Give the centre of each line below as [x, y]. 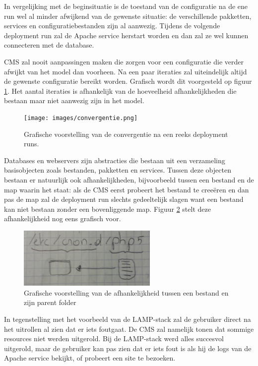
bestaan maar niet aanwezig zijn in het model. [74, 100]
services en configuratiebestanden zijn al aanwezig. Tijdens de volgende [112, 26]
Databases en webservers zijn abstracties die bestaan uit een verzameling [115, 160]
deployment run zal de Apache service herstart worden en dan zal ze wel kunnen [126, 35]
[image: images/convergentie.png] [81, 118]
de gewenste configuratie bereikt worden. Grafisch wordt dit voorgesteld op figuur [128, 81]
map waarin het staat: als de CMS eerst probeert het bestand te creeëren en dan [127, 189]
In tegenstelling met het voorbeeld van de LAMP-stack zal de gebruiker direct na [128, 319]
